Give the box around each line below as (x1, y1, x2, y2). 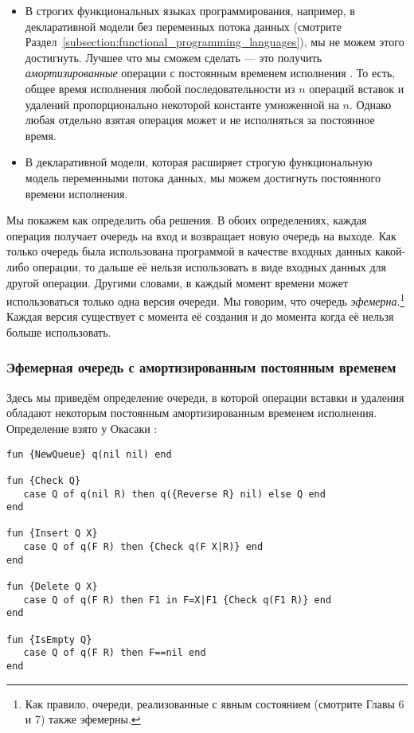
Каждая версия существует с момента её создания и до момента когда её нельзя (6, 308, 394, 325)
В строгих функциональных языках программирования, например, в (25, 2, 355, 18)
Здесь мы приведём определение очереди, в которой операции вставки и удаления (6, 388, 404, 405)
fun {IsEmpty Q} (6, 634, 92, 645)
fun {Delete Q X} (6, 581, 98, 593)
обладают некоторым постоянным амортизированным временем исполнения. (6, 404, 377, 421)
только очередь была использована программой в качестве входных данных (6, 243, 372, 259)
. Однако (349, 96, 392, 112)
